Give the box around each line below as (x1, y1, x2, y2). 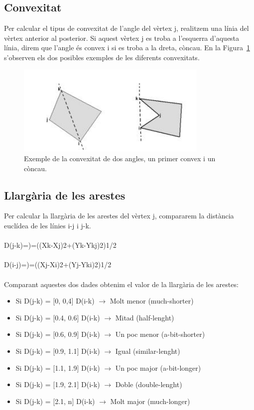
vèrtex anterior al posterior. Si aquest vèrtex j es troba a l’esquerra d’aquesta (4, 32, 240, 43)
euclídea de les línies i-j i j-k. (4, 220, 91, 230)
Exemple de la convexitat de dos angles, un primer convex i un (24, 153, 216, 164)
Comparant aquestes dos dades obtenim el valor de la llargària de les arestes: (4, 279, 239, 289)
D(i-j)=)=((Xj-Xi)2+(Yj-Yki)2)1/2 (4, 259, 112, 270)
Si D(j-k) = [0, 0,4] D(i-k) (15, 296, 95, 306)
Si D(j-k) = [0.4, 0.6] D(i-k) (15, 312, 100, 322)
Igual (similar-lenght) (115, 345, 180, 356)
